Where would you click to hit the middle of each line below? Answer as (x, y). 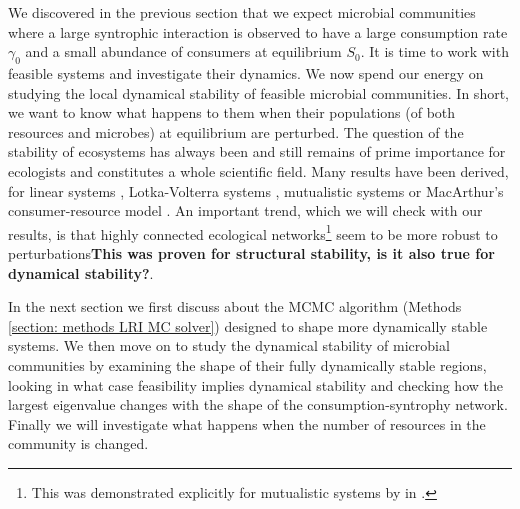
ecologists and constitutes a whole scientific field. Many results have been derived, (258, 170)
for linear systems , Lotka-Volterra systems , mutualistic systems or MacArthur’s (256, 190)
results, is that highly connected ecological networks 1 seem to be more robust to (253, 232)
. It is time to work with (434, 51)
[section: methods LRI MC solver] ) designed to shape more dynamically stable (248, 325)
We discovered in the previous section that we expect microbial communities (242, 12)
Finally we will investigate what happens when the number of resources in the (247, 423)
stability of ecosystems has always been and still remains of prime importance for (257, 151)
